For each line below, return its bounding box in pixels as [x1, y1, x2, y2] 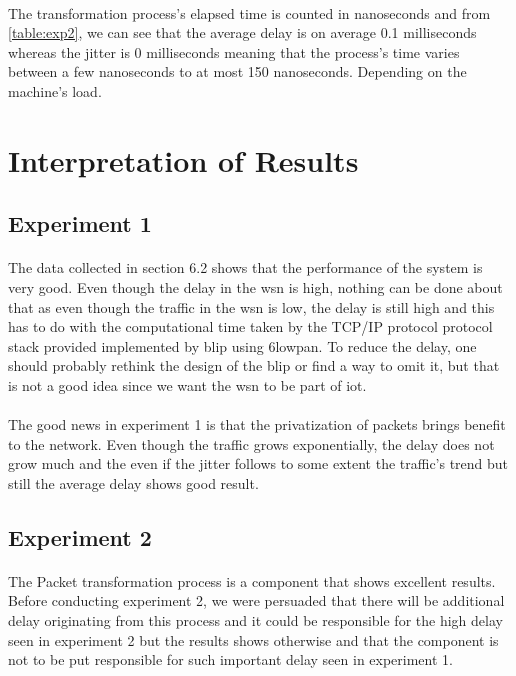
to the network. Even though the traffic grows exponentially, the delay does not [8, 433, 495, 454]
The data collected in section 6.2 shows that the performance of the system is [8, 257, 483, 278]
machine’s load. [8, 80, 102, 101]
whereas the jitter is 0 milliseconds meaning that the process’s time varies [8, 41, 460, 62]
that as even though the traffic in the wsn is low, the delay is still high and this [8, 296, 495, 317]
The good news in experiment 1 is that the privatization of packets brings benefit [8, 414, 506, 435]
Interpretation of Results [8, 139, 359, 180]
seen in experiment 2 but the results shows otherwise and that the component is [8, 629, 499, 650]
